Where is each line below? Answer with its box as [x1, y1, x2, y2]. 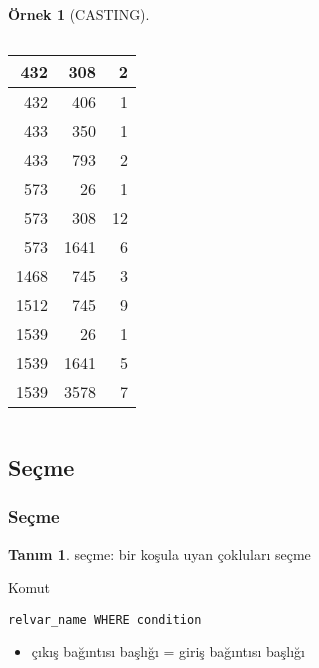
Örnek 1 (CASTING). [8, 4, 150, 24]
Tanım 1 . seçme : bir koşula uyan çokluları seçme [8, 543, 311, 564]
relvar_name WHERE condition [8, 612, 202, 627]
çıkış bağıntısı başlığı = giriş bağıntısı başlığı [31, 641, 305, 662]
